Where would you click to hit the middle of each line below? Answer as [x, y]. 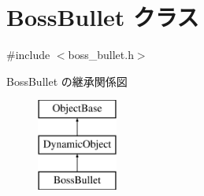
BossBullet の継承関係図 [67, 81]
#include [28, 55]
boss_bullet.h [101, 55]
